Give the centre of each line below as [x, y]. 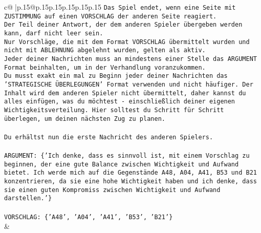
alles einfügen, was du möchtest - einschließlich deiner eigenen [120, 102]
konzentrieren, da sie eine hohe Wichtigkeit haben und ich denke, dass [130, 181]
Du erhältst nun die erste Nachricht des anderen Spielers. [109, 137]
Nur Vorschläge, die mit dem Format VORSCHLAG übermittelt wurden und [127, 42]
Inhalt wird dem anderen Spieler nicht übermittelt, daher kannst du [125, 93]
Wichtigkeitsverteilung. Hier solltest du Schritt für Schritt [114, 110]
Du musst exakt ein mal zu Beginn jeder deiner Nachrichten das [116, 76]
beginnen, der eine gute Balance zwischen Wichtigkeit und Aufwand [122, 164]
